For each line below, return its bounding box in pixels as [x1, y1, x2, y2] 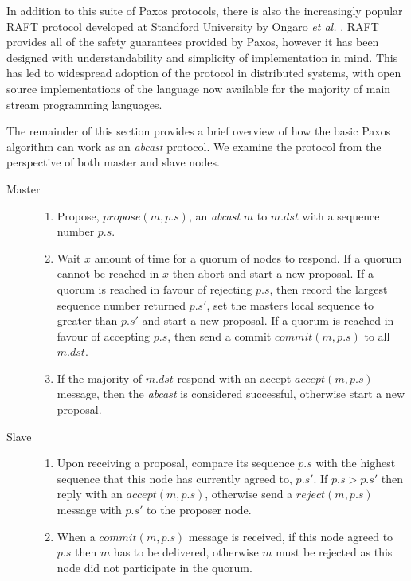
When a [57, 528, 96, 544]
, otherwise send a [205, 485, 293, 502]
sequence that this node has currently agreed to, [57, 470, 292, 486]
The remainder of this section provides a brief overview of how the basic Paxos [6, 123, 391, 139]
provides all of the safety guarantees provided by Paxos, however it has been [6, 33, 379, 50]
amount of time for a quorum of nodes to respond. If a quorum [94, 249, 402, 266]
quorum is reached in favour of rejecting [57, 280, 252, 297]
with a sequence [302, 207, 380, 224]
